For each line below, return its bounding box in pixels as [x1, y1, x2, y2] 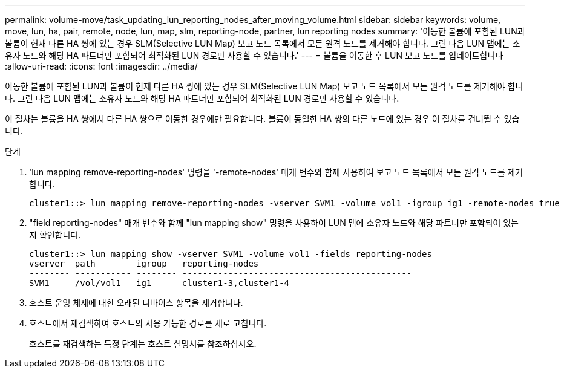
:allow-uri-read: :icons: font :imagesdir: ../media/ [5, 61, 198, 71]
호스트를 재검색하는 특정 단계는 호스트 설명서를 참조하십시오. [29, 339, 257, 349]
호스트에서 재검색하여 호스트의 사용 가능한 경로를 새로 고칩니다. [29, 318, 267, 328]
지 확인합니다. [29, 230, 81, 240]
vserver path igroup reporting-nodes [29, 259, 259, 268]
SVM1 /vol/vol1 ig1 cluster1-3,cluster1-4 [29, 278, 289, 288]
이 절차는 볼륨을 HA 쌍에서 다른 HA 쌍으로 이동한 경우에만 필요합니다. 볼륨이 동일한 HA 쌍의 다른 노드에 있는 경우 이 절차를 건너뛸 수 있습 [5, 114, 520, 124]
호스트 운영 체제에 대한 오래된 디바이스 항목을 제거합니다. [29, 297, 243, 308]
